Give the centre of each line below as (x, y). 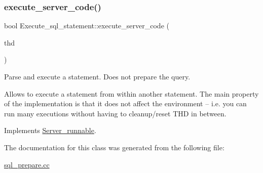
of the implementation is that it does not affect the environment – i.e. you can (125, 103)
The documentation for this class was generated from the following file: (114, 147)
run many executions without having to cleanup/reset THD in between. (115, 113)
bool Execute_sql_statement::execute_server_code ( (87, 26)
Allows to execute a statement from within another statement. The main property (131, 93)
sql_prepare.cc (27, 164)
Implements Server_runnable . (50, 130)
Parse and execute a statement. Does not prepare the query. (97, 76)
